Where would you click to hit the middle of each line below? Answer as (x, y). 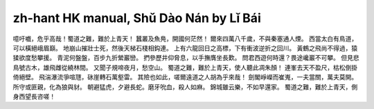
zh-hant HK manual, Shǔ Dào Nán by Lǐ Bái (137, 18)
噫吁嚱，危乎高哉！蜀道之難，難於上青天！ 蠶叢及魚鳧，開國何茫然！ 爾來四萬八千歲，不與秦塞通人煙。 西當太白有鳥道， (185, 39)
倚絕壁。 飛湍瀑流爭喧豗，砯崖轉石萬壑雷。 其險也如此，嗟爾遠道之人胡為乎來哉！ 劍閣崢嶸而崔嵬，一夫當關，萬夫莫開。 (185, 77)
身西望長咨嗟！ (34, 96)
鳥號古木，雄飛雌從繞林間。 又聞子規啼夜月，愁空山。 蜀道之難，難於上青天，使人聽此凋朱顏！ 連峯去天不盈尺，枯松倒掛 (185, 67)
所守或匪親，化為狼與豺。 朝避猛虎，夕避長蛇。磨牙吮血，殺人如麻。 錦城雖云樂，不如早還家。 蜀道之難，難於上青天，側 (185, 87)
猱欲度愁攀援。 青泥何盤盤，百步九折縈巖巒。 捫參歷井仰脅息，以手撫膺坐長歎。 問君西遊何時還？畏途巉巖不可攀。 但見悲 (186, 58)
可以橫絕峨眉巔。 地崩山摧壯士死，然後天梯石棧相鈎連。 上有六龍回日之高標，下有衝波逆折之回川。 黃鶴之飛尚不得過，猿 (185, 48)
